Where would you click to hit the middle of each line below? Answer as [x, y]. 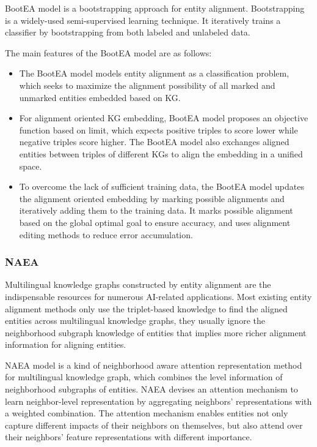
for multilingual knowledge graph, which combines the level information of [144, 377]
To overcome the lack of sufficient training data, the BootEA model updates [162, 186]
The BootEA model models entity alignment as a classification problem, [154, 73]
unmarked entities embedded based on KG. [100, 97]
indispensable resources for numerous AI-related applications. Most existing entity [158, 296]
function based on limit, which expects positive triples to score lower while [158, 130]
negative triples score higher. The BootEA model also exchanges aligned [154, 142]
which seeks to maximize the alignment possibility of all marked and [147, 85]
